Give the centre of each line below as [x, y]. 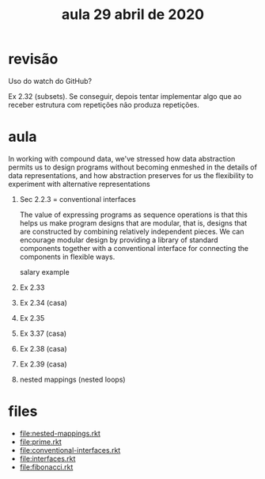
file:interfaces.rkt [47, 458]
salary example [44, 272]
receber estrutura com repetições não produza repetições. [104, 105]
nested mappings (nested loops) [72, 379]
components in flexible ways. [67, 257]
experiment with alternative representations [79, 184]
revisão [33, 59]
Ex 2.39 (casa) [43, 364]
